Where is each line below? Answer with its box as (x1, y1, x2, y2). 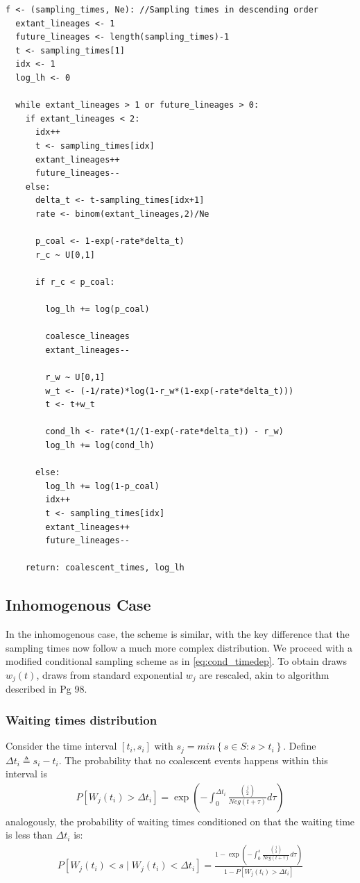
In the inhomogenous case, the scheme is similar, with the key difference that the (6, 627, 350, 641)
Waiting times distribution (6, 711, 157, 728)
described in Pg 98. (6, 682, 87, 696)
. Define (283, 738, 316, 753)
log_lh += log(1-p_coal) (45, 481, 160, 491)
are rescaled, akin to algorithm (199, 667, 329, 682)
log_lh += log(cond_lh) (45, 440, 155, 450)
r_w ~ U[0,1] (45, 372, 105, 383)
